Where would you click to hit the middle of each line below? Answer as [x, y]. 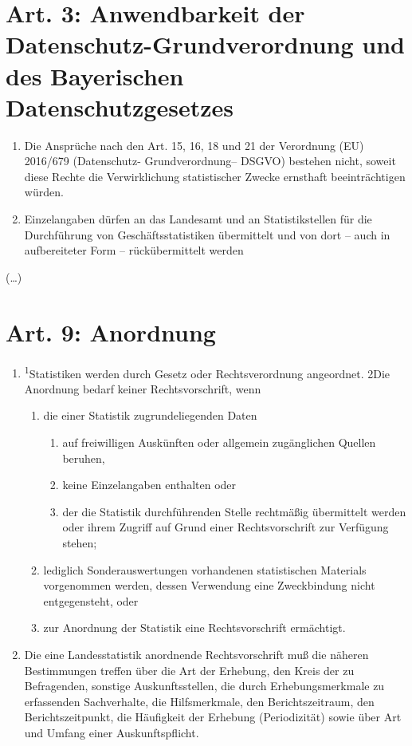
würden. [44, 192]
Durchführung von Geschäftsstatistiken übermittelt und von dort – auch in [207, 234]
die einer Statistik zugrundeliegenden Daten [150, 415]
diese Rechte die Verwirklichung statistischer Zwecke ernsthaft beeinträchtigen [215, 176]
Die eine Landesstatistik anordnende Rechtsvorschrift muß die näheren [196, 654]
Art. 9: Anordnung [111, 332]
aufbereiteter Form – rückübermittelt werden [134, 250]
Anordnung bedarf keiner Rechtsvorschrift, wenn [143, 388]
